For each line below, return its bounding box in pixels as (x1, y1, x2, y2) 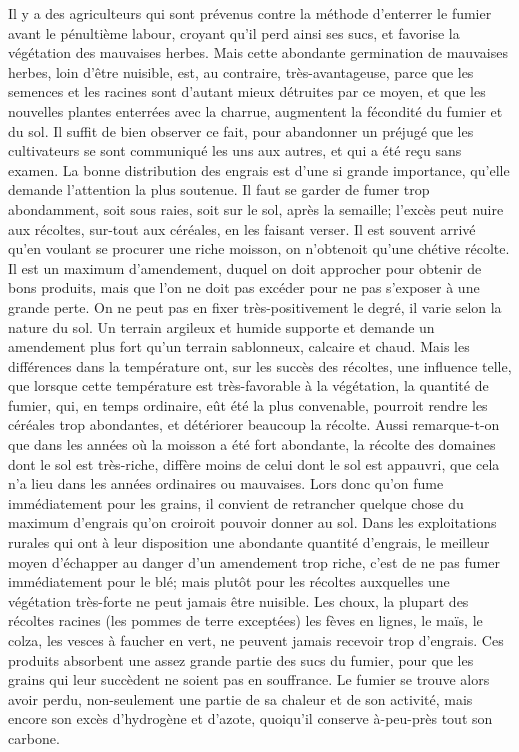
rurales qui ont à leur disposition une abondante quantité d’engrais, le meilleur (8, 532, 490, 553)
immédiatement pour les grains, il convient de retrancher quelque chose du (8, 492, 464, 513)
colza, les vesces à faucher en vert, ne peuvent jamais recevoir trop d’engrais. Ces (8, 630, 504, 650)
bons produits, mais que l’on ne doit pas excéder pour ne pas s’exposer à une (8, 277, 480, 298)
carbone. (8, 727, 60, 748)
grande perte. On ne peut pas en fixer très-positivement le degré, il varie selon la (8, 296, 502, 317)
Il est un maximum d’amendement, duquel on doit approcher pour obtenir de (8, 257, 482, 278)
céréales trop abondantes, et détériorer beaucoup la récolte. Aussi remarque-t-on (8, 414, 500, 435)
